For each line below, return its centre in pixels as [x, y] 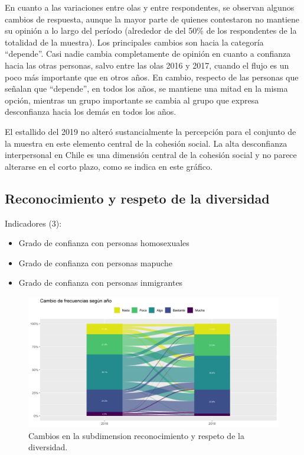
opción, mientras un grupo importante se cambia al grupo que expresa [132, 100]
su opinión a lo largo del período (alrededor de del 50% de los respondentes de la [151, 30]
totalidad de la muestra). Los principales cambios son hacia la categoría [134, 42]
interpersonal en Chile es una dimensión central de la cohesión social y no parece [151, 155]
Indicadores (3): [33, 223]
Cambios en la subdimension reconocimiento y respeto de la [136, 435]
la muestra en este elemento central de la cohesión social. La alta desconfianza [146, 143]
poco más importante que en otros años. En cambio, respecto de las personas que [152, 77]
